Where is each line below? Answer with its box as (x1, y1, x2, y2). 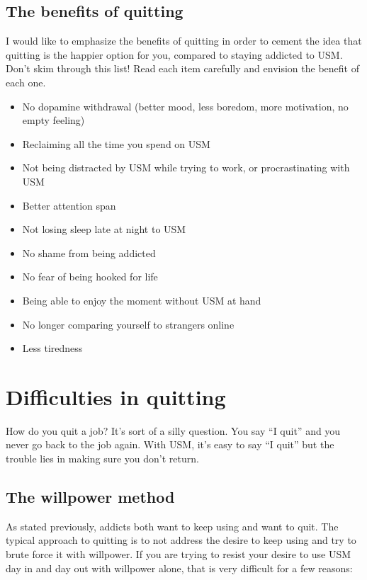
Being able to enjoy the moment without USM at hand (22, 292, 261, 307)
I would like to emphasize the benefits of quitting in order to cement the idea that (6, 33, 362, 48)
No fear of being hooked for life (22, 269, 158, 284)
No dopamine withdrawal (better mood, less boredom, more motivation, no (22, 98, 349, 113)
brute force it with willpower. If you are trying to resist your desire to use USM (6, 547, 351, 561)
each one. (6, 74, 46, 89)
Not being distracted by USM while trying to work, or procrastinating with (22, 160, 350, 175)
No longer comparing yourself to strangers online (22, 317, 235, 331)
